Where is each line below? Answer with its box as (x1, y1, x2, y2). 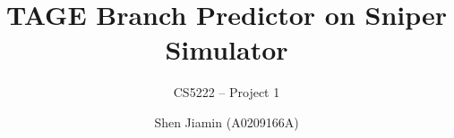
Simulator (165, 31, 288, 68)
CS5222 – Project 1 (173, 83, 280, 101)
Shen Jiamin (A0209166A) (154, 112, 299, 131)
